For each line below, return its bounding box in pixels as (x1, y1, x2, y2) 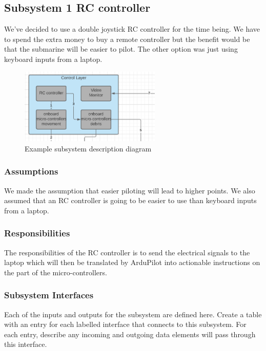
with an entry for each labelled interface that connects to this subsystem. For (4, 319, 247, 330)
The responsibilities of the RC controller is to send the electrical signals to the (4, 247, 250, 257)
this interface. (4, 339, 47, 349)
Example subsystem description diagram (25, 143, 152, 153)
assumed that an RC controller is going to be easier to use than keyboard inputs (4, 195, 257, 206)
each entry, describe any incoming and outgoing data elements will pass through (4, 328, 256, 339)
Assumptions (4, 165, 58, 178)
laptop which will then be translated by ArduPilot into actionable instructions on (4, 257, 260, 268)
